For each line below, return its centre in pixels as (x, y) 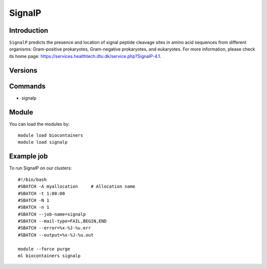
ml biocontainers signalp (49, 256)
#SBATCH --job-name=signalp (52, 214)
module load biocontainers (51, 135)
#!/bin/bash (32, 179)
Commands (27, 86)
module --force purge (44, 249)
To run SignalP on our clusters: (41, 168)
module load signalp (43, 142)
